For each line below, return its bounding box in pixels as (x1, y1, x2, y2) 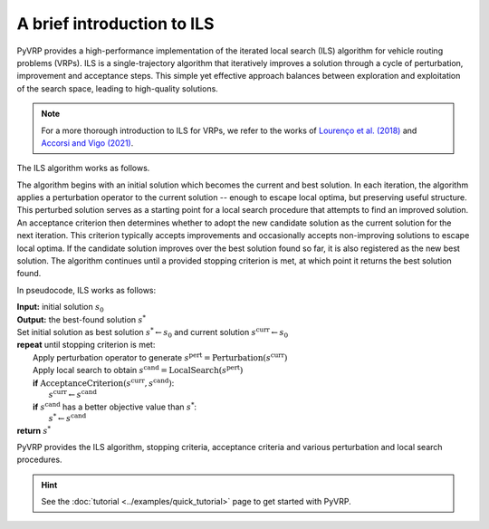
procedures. (16, 454, 62, 466)
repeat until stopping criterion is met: (16, 340, 156, 351)
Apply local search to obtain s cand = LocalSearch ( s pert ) (33, 363, 244, 376)
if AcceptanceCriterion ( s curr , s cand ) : (33, 376, 175, 389)
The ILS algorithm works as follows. (16, 163, 150, 174)
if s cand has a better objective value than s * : (33, 399, 197, 412)
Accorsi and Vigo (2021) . (41, 137, 134, 149)
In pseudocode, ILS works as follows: (16, 284, 157, 295)
